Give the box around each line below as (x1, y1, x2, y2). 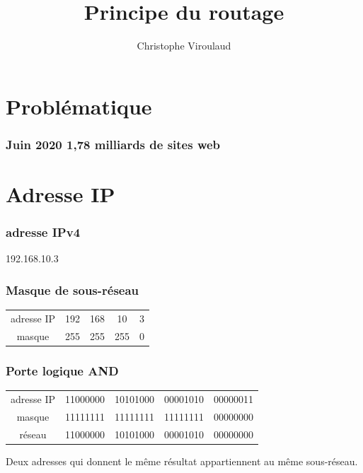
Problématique (6, 91, 152, 120)
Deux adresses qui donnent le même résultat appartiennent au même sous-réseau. (6, 453, 358, 468)
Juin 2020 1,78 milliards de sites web (6, 135, 221, 153)
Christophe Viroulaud (137, 38, 231, 53)
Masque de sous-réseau (6, 281, 139, 298)
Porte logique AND (6, 361, 119, 379)
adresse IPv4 (6, 223, 81, 241)
